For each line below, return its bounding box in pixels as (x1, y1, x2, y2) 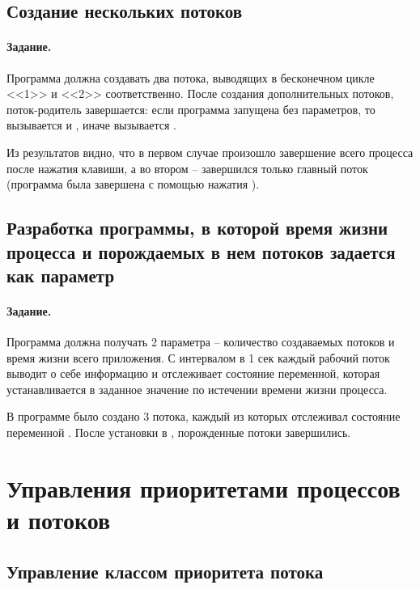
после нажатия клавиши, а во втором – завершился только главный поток (6, 159, 368, 176)
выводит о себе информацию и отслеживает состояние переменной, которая (6, 365, 380, 382)
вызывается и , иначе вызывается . (6, 117, 176, 133)
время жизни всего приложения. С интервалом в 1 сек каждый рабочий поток (6, 349, 390, 366)
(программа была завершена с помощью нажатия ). (6, 176, 260, 193)
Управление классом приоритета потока (6, 558, 324, 583)
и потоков (6, 503, 111, 536)
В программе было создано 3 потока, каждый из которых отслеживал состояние (6, 408, 401, 425)
